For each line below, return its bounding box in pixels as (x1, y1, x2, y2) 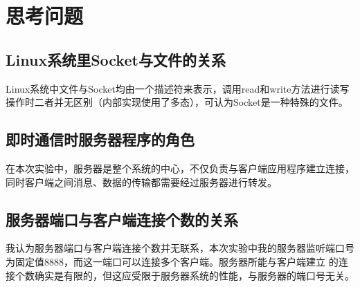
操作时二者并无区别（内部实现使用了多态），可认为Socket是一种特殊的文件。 (6, 95, 348, 109)
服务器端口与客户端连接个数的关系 (6, 208, 238, 230)
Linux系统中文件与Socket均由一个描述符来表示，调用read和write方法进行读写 (6, 81, 350, 95)
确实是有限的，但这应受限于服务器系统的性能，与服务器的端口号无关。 (34, 268, 354, 282)
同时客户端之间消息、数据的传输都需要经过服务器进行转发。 (6, 174, 277, 189)
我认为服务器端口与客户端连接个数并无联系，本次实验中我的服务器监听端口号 (6, 241, 354, 255)
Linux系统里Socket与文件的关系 (6, 48, 226, 70)
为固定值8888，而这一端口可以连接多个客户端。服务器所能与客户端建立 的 (6, 254, 339, 268)
